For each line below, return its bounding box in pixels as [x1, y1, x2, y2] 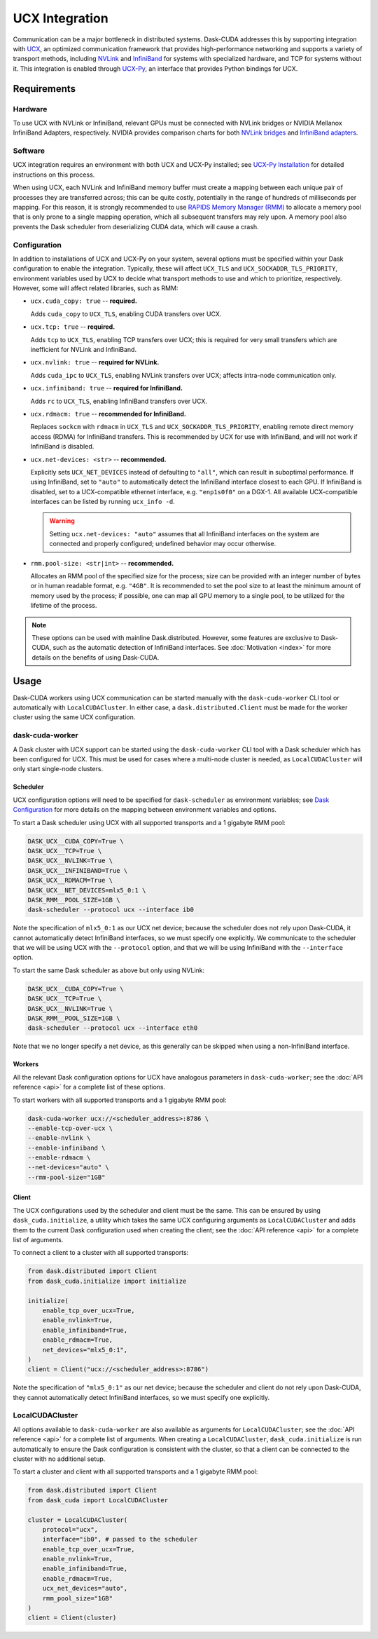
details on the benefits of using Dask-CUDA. [31, 653, 160, 662]
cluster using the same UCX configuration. [13, 713, 136, 721]
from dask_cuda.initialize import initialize [27, 1277, 187, 1285]
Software [13, 146, 45, 156]
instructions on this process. [13, 170, 95, 179]
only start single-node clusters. [13, 765, 104, 773]
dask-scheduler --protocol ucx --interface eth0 [27, 1024, 198, 1032]
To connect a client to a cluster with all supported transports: [13, 1249, 189, 1257]
